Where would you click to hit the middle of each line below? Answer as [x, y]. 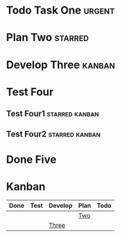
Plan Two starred [47, 38]
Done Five [31, 159]
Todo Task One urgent [60, 10]
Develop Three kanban [61, 64]
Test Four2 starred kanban [53, 134]
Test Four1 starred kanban [52, 114]
